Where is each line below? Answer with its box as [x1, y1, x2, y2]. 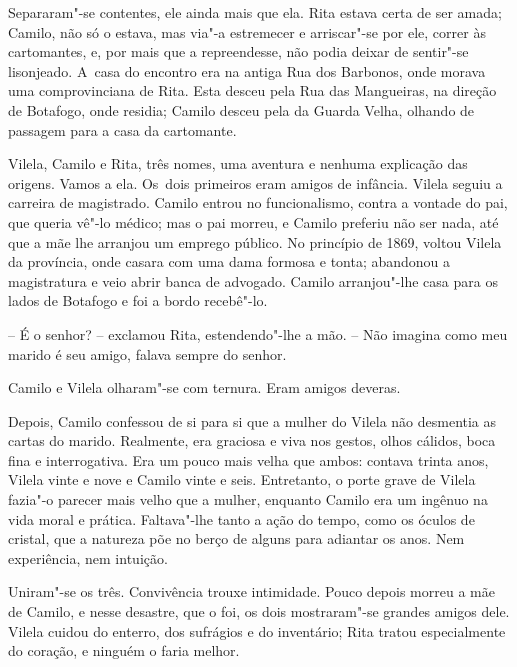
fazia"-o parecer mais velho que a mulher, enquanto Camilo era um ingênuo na [8, 489, 488, 510]
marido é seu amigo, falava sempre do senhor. [8, 343, 287, 364]
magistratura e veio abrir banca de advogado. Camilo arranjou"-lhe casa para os [8, 270, 498, 291]
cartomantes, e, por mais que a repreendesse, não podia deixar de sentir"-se [8, 41, 469, 62]
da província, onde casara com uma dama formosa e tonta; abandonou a [8, 251, 451, 272]
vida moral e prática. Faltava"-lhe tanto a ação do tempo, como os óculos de [8, 508, 475, 529]
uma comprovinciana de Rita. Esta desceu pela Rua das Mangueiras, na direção [8, 80, 497, 101]
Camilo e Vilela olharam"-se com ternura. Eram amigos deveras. [8, 377, 401, 398]
